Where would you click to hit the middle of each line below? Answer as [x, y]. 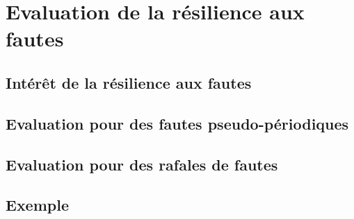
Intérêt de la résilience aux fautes [129, 82]
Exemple [37, 205]
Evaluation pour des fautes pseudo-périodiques [177, 123]
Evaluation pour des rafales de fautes [142, 164]
